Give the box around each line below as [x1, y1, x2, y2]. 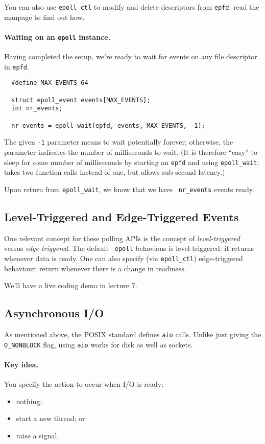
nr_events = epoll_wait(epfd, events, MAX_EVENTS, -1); [11, 122, 205, 129]
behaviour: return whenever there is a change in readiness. [4, 263, 186, 273]
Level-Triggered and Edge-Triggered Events [4, 208, 239, 224]
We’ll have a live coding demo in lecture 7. [4, 280, 137, 291]
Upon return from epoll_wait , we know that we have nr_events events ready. [4, 183, 254, 194]
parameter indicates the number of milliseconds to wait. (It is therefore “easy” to [4, 146, 257, 157]
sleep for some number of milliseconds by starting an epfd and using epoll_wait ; [4, 156, 259, 167]
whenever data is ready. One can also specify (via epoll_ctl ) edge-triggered [4, 252, 243, 263]
